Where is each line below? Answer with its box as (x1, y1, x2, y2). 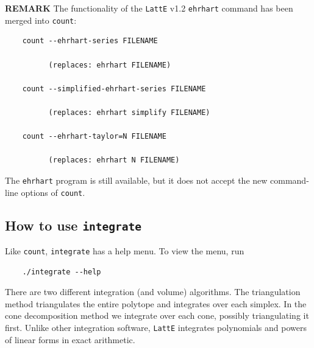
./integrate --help (22, 267, 101, 276)
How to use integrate (5, 215, 142, 234)
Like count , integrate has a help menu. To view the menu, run (5, 244, 244, 257)
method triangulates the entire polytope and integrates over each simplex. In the (5, 297, 307, 310)
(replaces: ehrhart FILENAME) (48, 60, 171, 69)
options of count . (21, 186, 85, 198)
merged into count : (5, 13, 77, 26)
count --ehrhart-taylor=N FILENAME (22, 132, 166, 141)
